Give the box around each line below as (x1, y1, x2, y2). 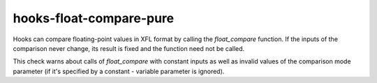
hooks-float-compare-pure (13, 10, 175, 26)
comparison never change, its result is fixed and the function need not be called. (13, 44, 245, 52)
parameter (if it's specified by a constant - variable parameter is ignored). (13, 67, 225, 75)
